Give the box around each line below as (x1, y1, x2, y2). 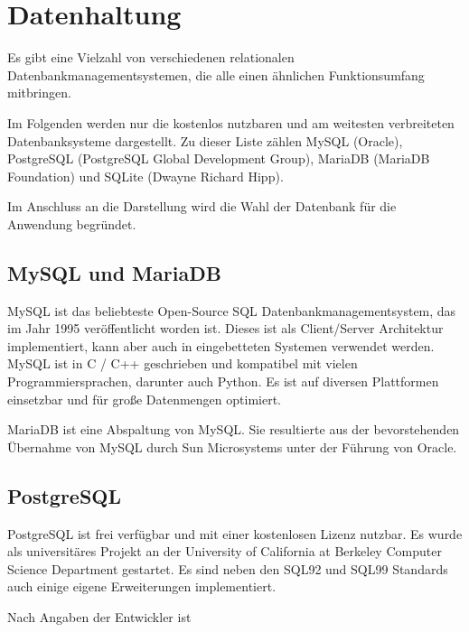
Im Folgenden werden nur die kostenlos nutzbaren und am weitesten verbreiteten (7, 113, 455, 132)
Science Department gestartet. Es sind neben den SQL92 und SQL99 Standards (7, 559, 448, 578)
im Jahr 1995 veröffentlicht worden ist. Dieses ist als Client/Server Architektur (7, 319, 444, 338)
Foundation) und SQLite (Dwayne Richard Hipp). (7, 166, 284, 185)
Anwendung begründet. (7, 214, 136, 233)
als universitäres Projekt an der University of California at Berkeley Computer (7, 542, 442, 561)
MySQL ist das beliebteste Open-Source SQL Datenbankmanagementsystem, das (7, 301, 456, 320)
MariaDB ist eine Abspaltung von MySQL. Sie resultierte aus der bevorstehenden (7, 420, 460, 439)
